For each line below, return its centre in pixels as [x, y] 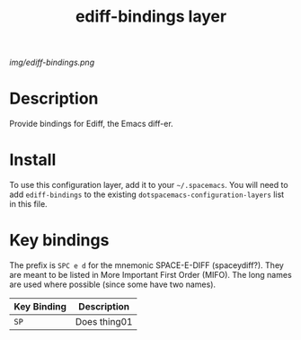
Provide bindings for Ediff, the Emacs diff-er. [91, 124]
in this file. [28, 204]
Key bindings [59, 241]
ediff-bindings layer [151, 17]
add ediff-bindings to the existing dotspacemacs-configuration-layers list [147, 194]
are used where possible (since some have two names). [113, 284]
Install [33, 160]
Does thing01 [104, 322]
